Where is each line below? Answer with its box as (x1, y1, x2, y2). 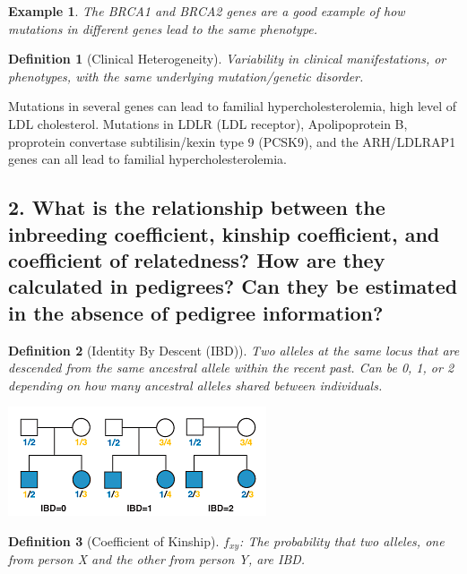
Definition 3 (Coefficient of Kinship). (8, 531, 220, 550)
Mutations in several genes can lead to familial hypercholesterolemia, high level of (8, 97, 457, 116)
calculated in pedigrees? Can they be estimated (8, 272, 458, 300)
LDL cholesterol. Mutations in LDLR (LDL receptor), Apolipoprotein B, (8, 114, 408, 133)
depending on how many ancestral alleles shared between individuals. (8, 375, 383, 394)
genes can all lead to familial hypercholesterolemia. (8, 150, 287, 168)
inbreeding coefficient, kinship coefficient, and (8, 219, 440, 247)
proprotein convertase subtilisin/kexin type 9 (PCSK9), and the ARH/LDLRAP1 (8, 132, 456, 150)
